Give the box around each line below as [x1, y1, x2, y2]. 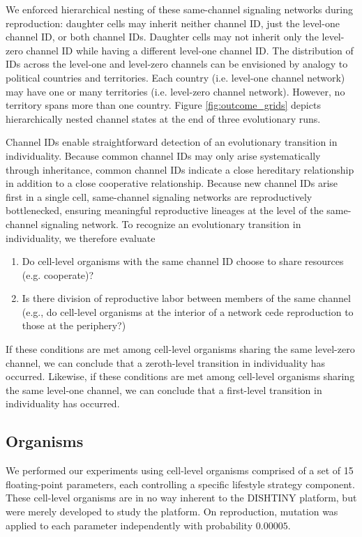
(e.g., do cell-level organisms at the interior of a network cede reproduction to [22, 304, 354, 319]
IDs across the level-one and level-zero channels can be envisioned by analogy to [6, 56, 348, 71]
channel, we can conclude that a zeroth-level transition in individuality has [6, 355, 325, 370]
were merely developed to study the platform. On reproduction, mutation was [6, 504, 338, 519]
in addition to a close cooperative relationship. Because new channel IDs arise [6, 176, 338, 190]
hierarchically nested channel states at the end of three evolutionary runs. [6, 111, 321, 126]
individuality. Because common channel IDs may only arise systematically [6, 148, 321, 162]
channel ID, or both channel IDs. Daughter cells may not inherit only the [6, 29, 319, 44]
